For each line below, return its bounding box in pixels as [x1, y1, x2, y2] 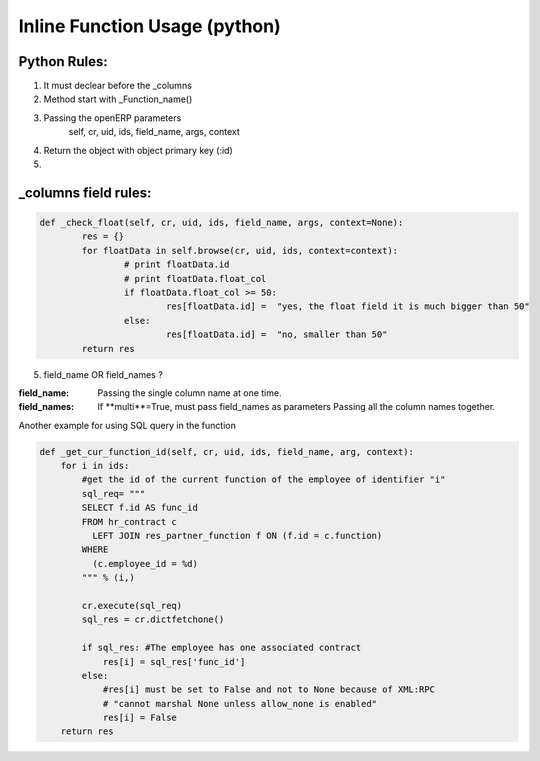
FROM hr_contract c [81, 516, 177, 527]
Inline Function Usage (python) [18, 15, 282, 37]
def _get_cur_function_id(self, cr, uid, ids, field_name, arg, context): [39, 446, 415, 457]
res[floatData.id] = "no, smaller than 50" [165, 329, 388, 340]
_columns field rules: [18, 184, 152, 201]
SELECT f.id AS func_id [81, 502, 199, 514]
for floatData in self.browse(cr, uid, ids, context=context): [81, 245, 399, 256]
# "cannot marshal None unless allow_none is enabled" [102, 698, 378, 709]
